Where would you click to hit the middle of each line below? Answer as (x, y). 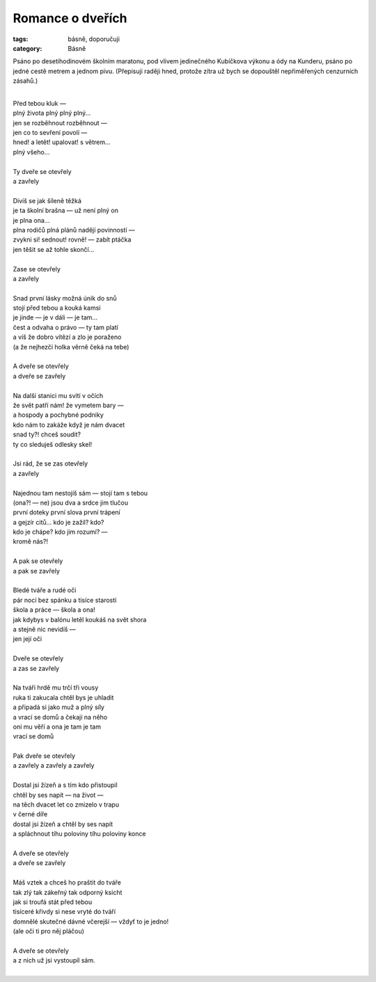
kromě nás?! (31, 541)
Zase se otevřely (37, 269)
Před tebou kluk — (39, 103)
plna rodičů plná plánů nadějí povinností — (74, 230)
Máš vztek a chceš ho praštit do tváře (67, 882)
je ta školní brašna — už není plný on (65, 211)
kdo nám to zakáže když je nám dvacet (69, 425)
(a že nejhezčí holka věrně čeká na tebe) (71, 347)
